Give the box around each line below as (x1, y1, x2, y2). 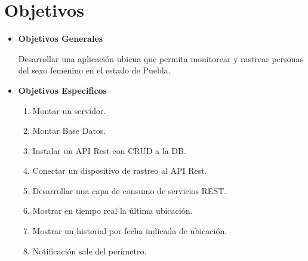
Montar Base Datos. (32, 124, 106, 137)
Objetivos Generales (18, 32, 103, 45)
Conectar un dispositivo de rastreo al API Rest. (32, 164, 207, 177)
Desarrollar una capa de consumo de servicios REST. (32, 184, 227, 196)
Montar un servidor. (32, 104, 106, 116)
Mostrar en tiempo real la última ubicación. (32, 204, 193, 217)
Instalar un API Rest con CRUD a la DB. (32, 144, 186, 156)
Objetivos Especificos (18, 84, 107, 96)
